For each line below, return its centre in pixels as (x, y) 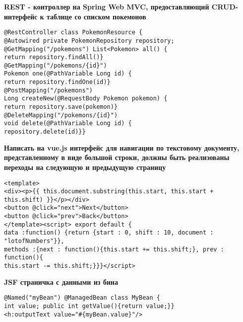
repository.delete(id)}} (45, 132)
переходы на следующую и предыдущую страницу (85, 167)
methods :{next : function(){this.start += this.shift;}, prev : (114, 249)
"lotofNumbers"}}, (34, 241)
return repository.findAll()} (54, 57)
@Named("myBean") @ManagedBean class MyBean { (82, 298)
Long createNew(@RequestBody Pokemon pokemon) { (86, 99)
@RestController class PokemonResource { (73, 33)
